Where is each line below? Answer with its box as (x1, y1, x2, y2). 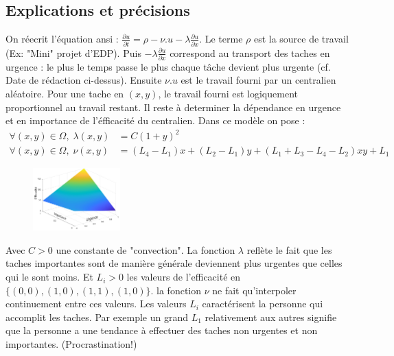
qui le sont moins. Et (5, 270, 93, 284)
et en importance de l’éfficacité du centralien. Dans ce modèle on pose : (5, 113, 305, 128)
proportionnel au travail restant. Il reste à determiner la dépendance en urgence (5, 99, 341, 114)
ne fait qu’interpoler (212, 283, 297, 297)
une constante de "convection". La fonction (56, 242, 235, 257)
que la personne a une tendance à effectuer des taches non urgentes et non (5, 323, 318, 337)
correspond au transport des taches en (170, 45, 330, 60)
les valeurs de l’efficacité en (126, 270, 241, 284)
